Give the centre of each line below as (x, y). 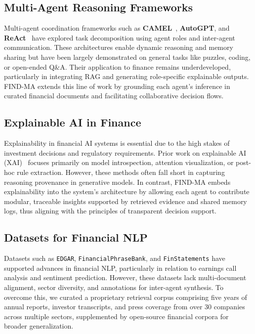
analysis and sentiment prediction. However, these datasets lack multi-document (125, 277)
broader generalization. (39, 326)
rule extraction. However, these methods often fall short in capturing (121, 172)
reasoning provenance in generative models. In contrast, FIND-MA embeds (117, 182)
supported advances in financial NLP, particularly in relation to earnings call (120, 268)
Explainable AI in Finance (73, 122)
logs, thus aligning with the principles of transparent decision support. (110, 211)
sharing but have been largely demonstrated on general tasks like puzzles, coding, (127, 57)
